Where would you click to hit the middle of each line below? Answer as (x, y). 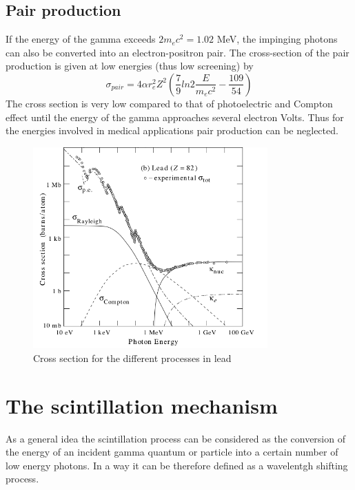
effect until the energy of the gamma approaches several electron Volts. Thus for (175, 117)
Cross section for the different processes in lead (132, 358)
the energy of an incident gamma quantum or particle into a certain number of (172, 452)
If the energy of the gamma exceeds (81, 39)
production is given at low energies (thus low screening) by (130, 66)
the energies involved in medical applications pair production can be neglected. (172, 130)
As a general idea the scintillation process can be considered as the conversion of (175, 438)
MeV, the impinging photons (277, 39)
